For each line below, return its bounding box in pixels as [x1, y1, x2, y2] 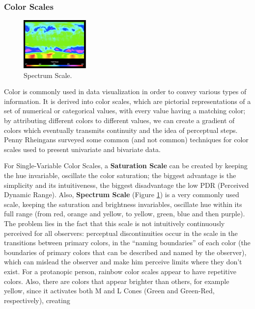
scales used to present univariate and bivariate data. [4, 144, 161, 154]
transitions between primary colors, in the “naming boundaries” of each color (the [4, 237, 251, 248]
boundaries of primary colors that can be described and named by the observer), [4, 247, 247, 257]
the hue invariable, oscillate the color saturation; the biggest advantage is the [4, 170, 236, 180]
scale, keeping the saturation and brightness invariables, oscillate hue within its [4, 199, 242, 209]
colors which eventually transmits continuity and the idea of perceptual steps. [4, 125, 238, 135]
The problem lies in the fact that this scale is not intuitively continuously [4, 218, 225, 228]
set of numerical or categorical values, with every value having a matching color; [4, 105, 246, 116]
